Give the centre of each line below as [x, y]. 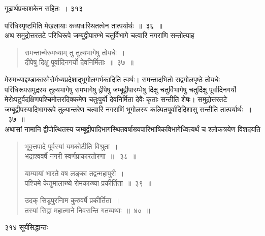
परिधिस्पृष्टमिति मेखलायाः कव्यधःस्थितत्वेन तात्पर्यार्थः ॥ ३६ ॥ [84, 25]
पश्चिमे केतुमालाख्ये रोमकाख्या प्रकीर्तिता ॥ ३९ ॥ [88, 183]
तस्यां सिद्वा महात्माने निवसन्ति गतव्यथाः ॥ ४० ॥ [87, 210]
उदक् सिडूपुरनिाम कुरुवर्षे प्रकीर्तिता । [72, 200]
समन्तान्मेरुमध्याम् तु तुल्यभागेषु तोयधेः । [75, 52]
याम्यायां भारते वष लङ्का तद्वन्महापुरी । [74, 173]
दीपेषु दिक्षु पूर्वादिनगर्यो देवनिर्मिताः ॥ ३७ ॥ [79, 62]
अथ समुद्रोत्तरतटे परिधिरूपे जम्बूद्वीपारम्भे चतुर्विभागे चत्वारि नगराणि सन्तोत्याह [100, 35]
